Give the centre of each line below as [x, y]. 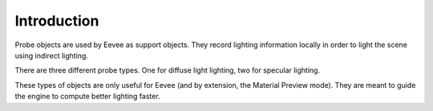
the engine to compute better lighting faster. [87, 97]
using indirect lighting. [51, 55]
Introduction [57, 21]
